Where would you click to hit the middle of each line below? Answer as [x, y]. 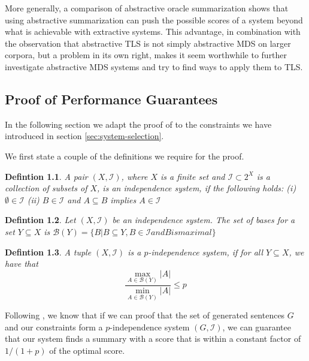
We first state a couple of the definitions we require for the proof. [125, 156]
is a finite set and [193, 176]
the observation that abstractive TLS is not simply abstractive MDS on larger [148, 43]
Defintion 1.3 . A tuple [48, 252]
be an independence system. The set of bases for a [204, 220]
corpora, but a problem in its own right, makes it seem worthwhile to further [146, 55]
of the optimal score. [87, 351]
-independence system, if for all [206, 252]
